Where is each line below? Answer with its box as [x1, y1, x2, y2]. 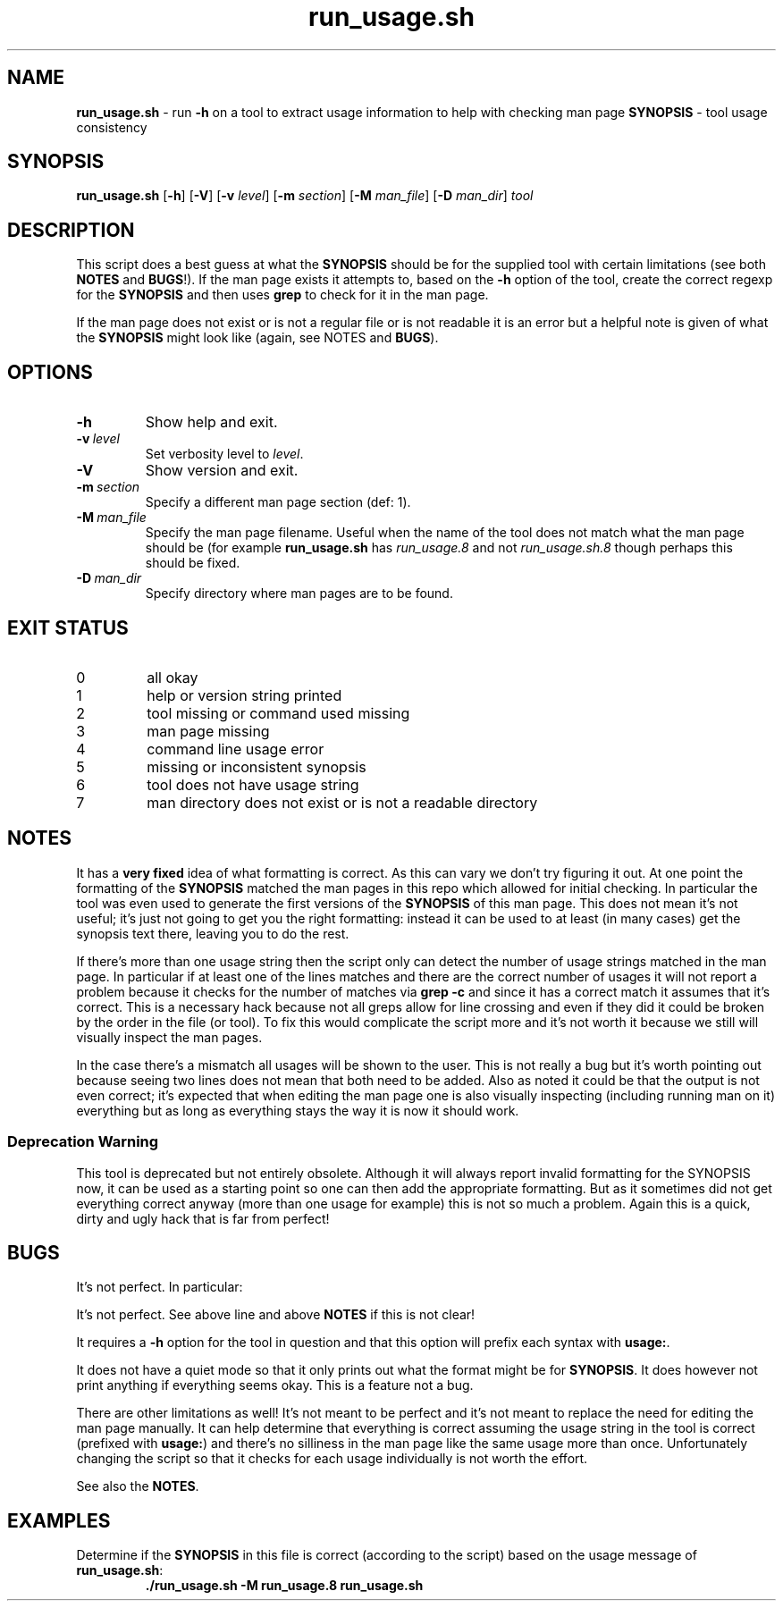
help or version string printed [147, 686, 342, 704]
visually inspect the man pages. [76, 1029, 263, 1045]
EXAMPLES [7, 1509, 111, 1532]
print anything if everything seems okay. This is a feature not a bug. [76, 1377, 474, 1393]
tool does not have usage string [147, 775, 359, 794]
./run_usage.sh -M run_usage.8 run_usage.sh [145, 1578, 424, 1594]
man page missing [147, 721, 270, 740]
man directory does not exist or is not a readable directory [147, 793, 538, 812]
